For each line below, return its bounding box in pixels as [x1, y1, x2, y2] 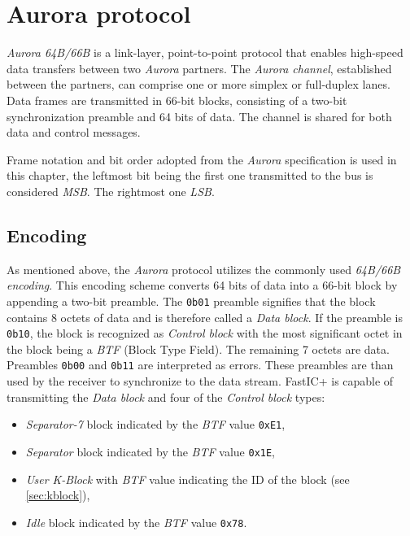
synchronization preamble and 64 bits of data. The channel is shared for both [7, 107, 392, 124]
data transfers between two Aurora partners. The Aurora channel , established [7, 59, 392, 76]
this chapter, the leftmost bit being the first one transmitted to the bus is [7, 167, 373, 184]
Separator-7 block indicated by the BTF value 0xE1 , [25, 416, 286, 433]
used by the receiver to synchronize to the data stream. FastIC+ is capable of [7, 373, 394, 390]
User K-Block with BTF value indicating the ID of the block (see [25, 470, 350, 487]
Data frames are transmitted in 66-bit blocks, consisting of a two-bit [7, 91, 347, 108]
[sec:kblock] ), [25, 486, 90, 503]
